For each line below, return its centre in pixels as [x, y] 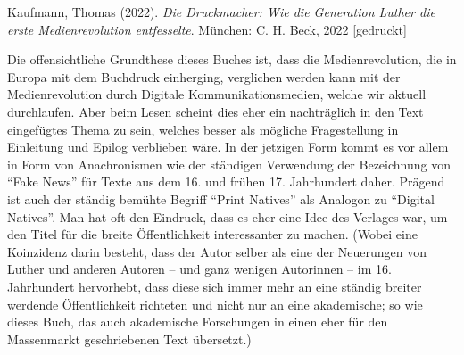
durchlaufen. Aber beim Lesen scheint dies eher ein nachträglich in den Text [215, 111]
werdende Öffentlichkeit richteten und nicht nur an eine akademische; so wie [215, 304]
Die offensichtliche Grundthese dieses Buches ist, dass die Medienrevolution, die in [232, 59]
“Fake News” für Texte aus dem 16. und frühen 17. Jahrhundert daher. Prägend [226, 182]
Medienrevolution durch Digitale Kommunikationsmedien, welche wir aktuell [217, 94]
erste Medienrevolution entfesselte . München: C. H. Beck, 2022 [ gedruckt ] [207, 29]
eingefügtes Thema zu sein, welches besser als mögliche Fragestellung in [203, 129]
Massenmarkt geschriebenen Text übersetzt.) [129, 338]
